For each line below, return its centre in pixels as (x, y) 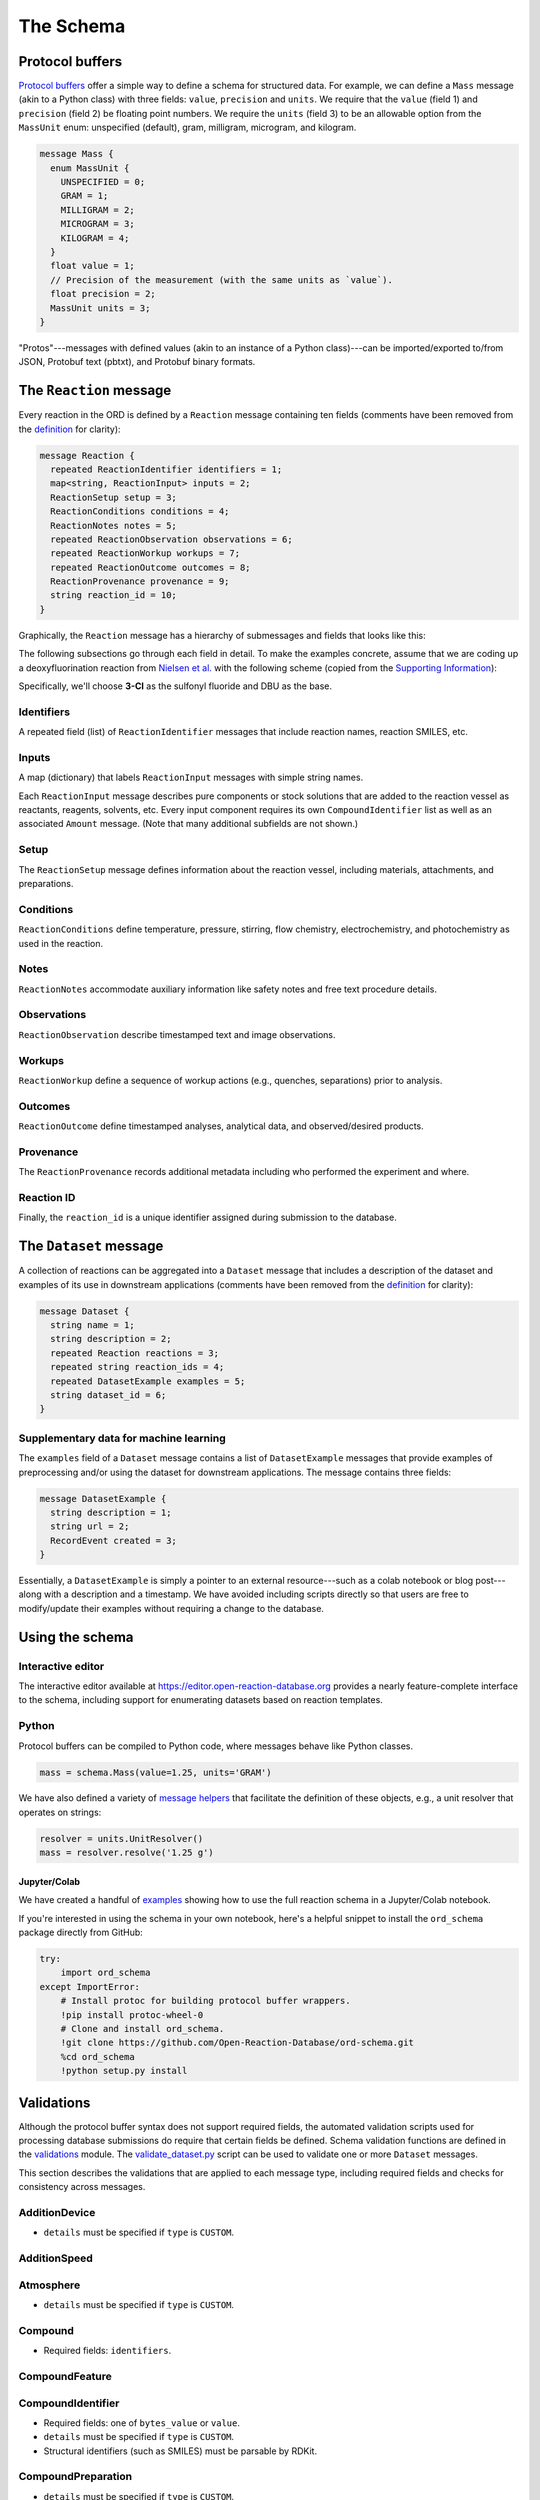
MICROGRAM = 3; (97, 224)
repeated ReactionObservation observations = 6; (172, 539)
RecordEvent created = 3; (113, 1540)
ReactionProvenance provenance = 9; (140, 581)
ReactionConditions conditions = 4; (140, 511)
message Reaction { (87, 455)
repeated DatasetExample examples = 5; (148, 1381)
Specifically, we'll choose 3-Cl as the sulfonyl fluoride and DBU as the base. (175, 686)
